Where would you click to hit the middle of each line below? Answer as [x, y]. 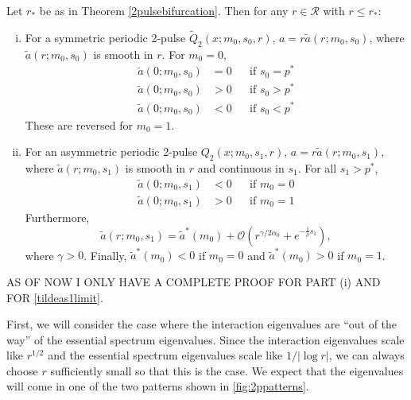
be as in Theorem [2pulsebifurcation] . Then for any [164, 10]
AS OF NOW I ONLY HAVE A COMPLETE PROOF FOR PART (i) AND [194, 281]
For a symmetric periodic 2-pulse [105, 37]
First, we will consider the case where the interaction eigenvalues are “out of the [202, 324]
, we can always [366, 355]
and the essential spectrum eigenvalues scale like [165, 355]
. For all [317, 167]
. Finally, [105, 255]
